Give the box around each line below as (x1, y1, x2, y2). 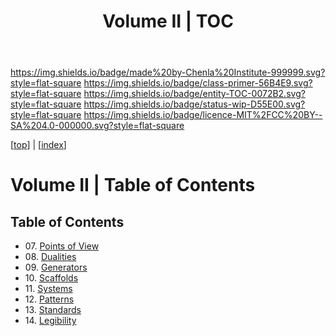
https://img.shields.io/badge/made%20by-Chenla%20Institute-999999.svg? (10, 66, 326, 79)
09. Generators (24, 261, 88, 274)
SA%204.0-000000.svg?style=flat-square (10, 120, 185, 132)
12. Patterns (24, 293, 75, 305)
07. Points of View (24, 240, 100, 252)
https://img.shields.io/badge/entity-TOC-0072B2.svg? (83, 88, 306, 100)
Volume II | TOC (102, 10, 234, 33)
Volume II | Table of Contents (10, 174, 256, 197)
